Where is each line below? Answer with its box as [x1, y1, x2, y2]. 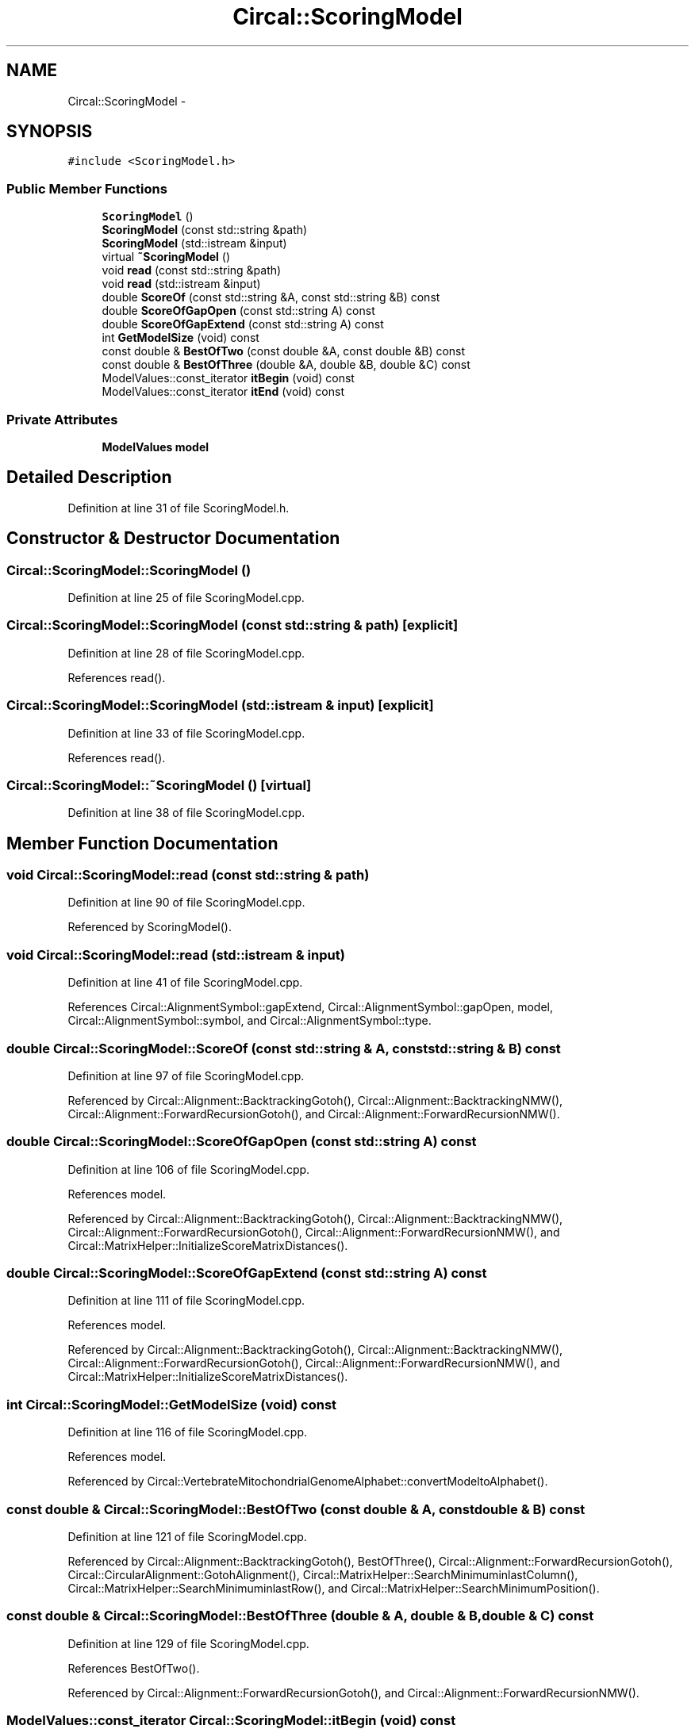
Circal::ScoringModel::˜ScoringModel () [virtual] [6, 776, 312, 793]
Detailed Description [6, 467, 172, 488]
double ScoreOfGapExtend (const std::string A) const [102, 317, 384, 332]
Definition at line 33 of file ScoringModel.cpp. [67, 726, 305, 740]
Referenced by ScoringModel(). [67, 920, 232, 934]
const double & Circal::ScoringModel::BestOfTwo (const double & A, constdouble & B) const [6, 1501, 586, 1517]
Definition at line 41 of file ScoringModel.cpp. [67, 976, 303, 990]
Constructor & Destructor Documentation [6, 528, 340, 549]
